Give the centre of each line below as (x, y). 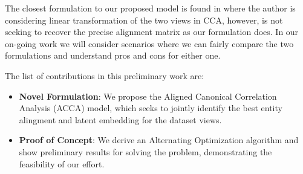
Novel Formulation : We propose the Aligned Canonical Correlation (148, 96)
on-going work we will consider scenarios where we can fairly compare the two (149, 43)
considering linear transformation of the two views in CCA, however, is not (144, 20)
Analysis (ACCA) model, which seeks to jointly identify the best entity (151, 108)
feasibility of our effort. (62, 163)
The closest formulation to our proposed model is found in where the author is (150, 8)
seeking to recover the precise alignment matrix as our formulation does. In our (152, 32)
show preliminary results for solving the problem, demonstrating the (145, 151)
